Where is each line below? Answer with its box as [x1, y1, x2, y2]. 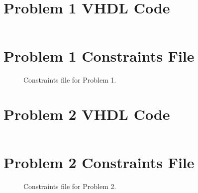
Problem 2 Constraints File [3, 152, 195, 173]
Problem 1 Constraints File [3, 46, 195, 66]
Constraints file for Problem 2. [23, 181, 116, 192]
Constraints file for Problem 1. [23, 75, 116, 85]
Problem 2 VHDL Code [3, 104, 170, 124]
